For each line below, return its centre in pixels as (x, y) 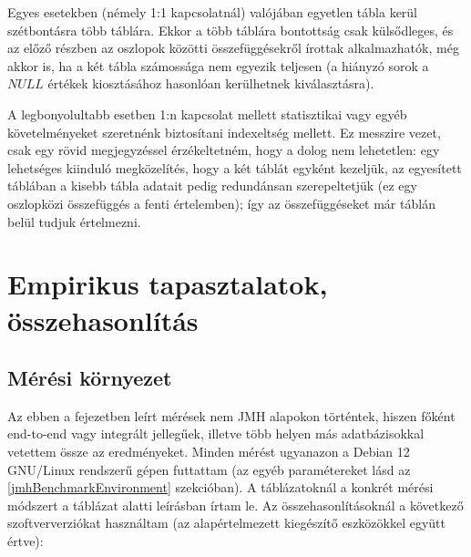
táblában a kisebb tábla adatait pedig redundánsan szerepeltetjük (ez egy (212, 186)
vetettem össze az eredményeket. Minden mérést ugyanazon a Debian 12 (209, 452)
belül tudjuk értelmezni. (74, 221)
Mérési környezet (90, 378)
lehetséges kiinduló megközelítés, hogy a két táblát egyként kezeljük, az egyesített (235, 167)
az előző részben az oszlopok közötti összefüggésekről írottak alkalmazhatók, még (233, 48)
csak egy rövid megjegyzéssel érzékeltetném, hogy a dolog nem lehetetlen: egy (224, 150)
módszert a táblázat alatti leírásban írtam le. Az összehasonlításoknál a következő (235, 505)
